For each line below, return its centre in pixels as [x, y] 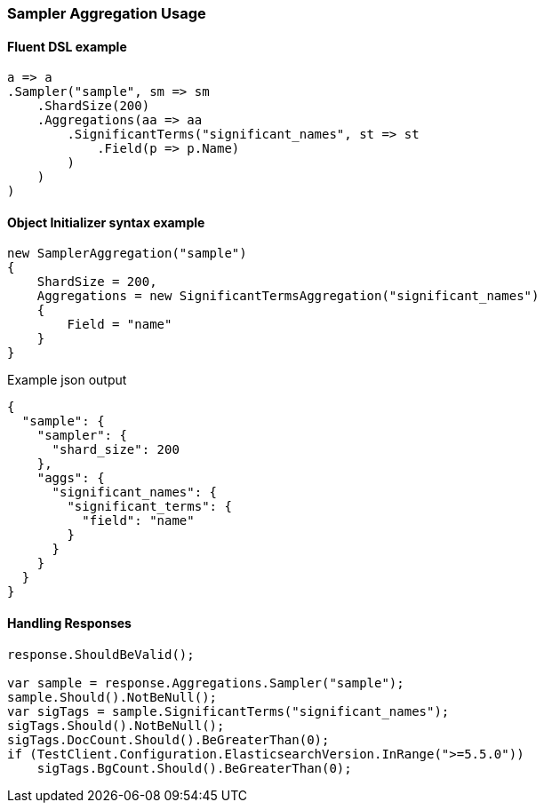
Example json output [67, 380]
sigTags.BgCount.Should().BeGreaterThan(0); [194, 768]
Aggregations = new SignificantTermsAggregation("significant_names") [288, 296]
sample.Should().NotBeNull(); [112, 697]
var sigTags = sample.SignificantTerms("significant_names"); [228, 711]
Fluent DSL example [67, 46]
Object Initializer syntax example [106, 222]
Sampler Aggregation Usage [107, 13]
